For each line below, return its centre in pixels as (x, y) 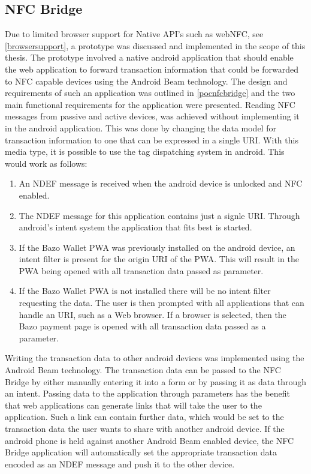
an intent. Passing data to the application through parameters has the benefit (147, 393)
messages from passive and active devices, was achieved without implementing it (152, 116)
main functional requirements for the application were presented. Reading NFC (150, 104)
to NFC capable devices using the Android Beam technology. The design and (146, 81)
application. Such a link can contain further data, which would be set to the (144, 417)
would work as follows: (46, 163)
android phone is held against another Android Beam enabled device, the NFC (150, 440)
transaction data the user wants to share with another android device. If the (145, 429)
